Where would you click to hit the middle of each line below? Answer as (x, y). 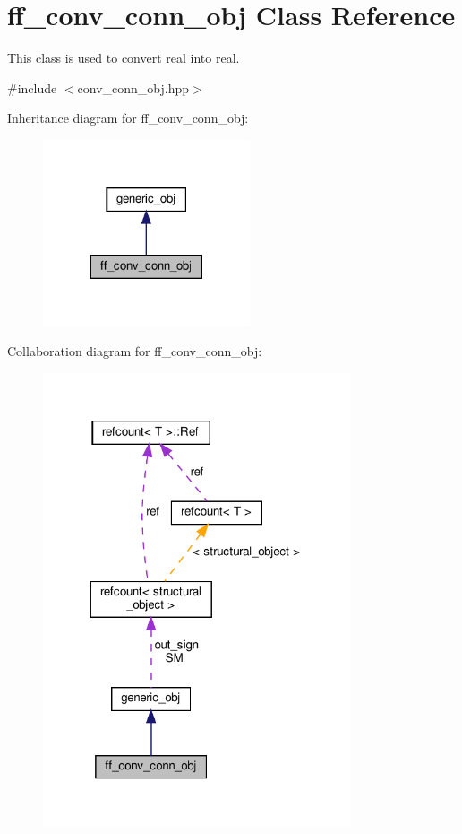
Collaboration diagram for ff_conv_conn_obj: (135, 351)
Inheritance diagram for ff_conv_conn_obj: (128, 118)
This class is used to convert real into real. (124, 58)
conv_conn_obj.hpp (133, 87)
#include (32, 87)
